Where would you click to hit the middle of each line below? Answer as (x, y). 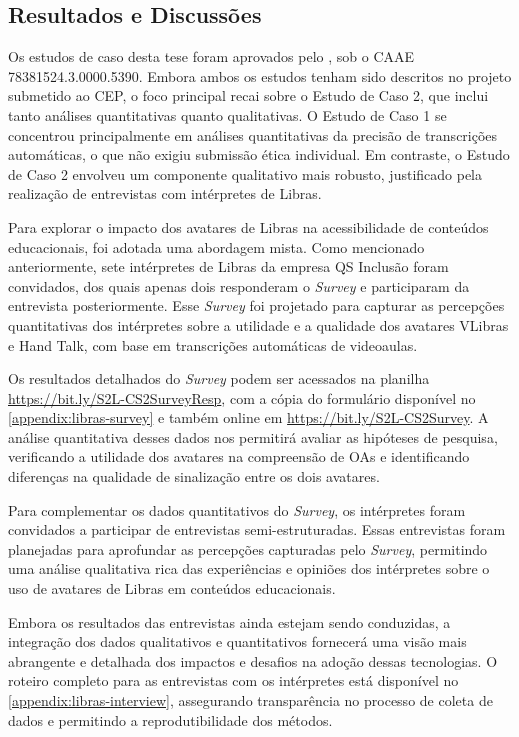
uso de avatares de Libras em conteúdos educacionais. (172, 588)
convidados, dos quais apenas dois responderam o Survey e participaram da (239, 285)
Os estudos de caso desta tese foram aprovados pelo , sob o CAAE (211, 56)
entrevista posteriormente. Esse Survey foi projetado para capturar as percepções (256, 305)
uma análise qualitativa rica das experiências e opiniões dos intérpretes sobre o (249, 568)
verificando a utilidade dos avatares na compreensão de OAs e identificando (239, 456)
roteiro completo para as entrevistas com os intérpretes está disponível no (233, 680)
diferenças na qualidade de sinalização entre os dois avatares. (194, 476)
